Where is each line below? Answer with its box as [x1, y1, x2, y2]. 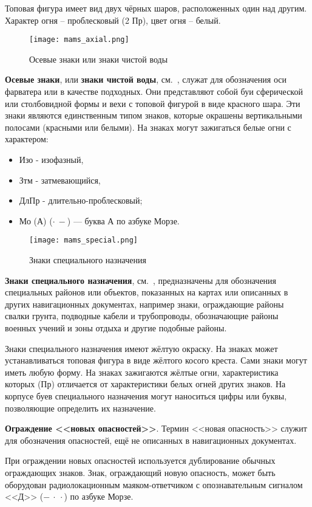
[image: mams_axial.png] [29, 35, 129, 44]
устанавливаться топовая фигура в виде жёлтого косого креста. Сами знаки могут [5, 354, 307, 367]
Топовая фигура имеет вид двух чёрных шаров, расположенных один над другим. [5, 2, 307, 14]
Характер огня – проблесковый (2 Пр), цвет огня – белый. [5, 13, 221, 26]
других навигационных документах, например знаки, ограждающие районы [5, 297, 284, 310]
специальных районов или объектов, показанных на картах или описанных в [5, 286, 288, 298]
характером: [5, 133, 49, 145]
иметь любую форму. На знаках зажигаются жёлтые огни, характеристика [5, 365, 279, 378]
